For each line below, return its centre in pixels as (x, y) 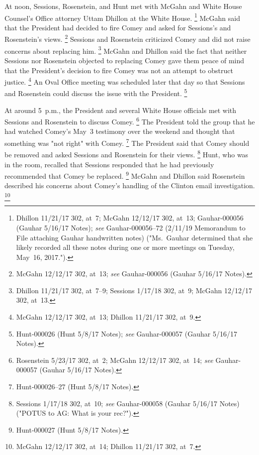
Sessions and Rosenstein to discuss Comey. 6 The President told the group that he (130, 121)
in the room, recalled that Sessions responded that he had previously (109, 164)
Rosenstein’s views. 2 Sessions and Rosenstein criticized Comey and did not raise (128, 38)
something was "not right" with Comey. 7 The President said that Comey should (127, 142)
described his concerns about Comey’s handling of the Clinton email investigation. (130, 185)
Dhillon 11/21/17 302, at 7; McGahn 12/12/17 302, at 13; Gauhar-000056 (130, 218)
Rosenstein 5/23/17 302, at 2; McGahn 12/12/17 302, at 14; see (115, 360)
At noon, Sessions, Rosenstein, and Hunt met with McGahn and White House (123, 6)
